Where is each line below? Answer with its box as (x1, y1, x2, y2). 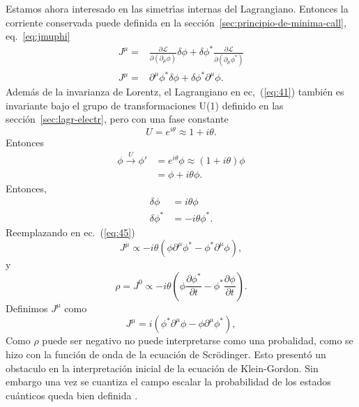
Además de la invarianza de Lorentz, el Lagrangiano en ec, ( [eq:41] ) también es (6, 84, 344, 99)
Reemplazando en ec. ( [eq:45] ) (6, 224, 135, 239)
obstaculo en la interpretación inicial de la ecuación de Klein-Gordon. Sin (6, 360, 319, 375)
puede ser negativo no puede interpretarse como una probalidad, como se (42, 333, 353, 348)
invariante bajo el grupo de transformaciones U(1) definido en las (6, 98, 284, 112)
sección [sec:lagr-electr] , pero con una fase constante (6, 112, 229, 126)
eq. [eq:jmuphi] (6, 29, 70, 43)
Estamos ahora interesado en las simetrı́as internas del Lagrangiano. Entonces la (6, 1, 349, 15)
